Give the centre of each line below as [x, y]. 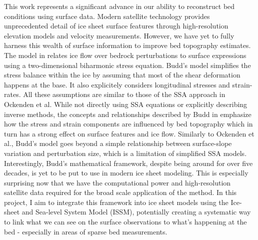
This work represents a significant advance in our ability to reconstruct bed [119, 6]
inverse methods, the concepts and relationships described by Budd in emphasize [128, 114]
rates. [12, 94]
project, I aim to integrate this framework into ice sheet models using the [116, 202]
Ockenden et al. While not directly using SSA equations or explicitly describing [126, 104]
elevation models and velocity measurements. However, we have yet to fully [119, 35]
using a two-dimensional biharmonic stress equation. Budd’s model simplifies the [127, 65]
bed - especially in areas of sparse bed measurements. [86, 231]
